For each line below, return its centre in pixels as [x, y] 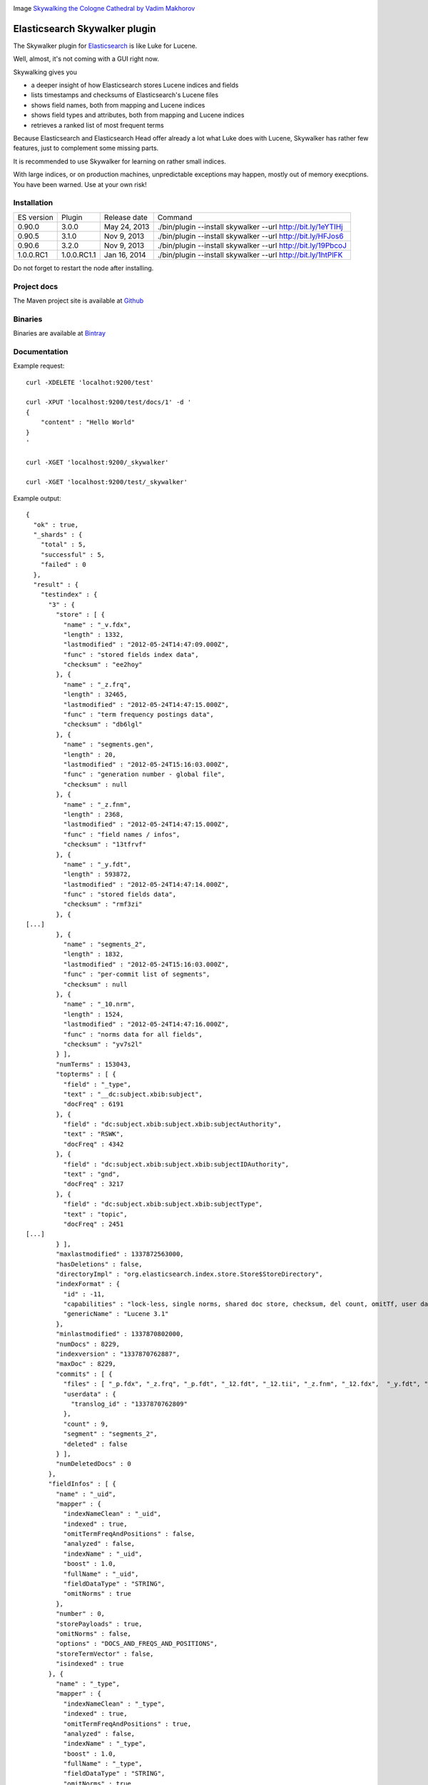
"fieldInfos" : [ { [82, 1484]
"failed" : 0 [63, 565]
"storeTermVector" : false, [105, 1654]
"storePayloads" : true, [99, 1624]
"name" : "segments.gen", [108, 745]
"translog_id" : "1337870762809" [129, 1404]
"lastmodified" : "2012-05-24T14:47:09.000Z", [146, 645]
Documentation [41, 351]
